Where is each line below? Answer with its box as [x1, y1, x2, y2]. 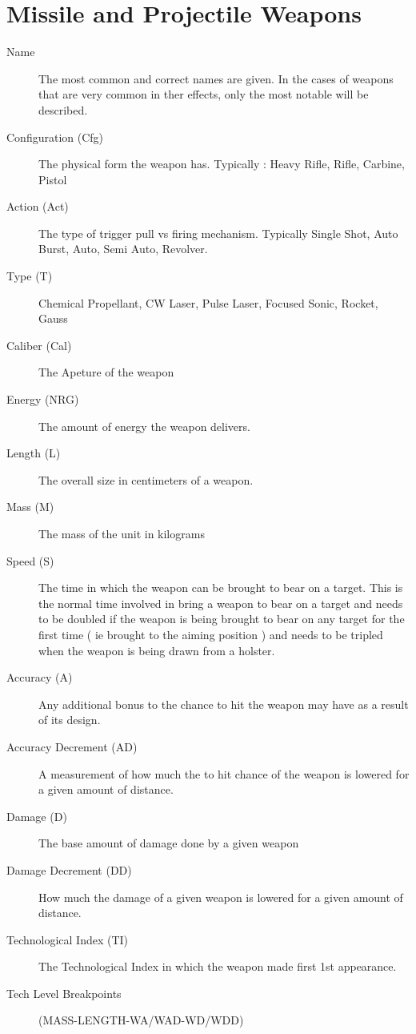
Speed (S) [6, 552, 54, 569]
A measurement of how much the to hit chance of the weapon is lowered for [38, 765, 410, 782]
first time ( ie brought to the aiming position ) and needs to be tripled [38, 626, 383, 642]
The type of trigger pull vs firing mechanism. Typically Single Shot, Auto [38, 224, 398, 241]
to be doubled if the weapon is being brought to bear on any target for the [38, 610, 405, 627]
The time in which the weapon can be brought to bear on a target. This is [38, 579, 403, 596]
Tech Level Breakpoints [6, 984, 122, 1001]
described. [38, 101, 88, 118]
